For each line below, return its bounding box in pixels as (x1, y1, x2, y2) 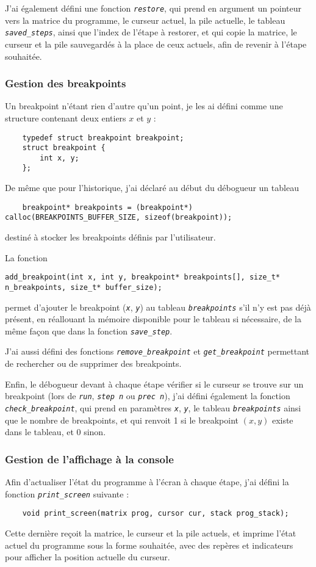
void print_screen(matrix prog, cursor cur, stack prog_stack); (22, 509, 289, 518)
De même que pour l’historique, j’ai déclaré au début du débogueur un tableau (5, 181, 299, 194)
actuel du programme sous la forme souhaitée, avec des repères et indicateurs (5, 538, 293, 551)
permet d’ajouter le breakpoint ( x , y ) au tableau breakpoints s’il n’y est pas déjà (5, 300, 311, 313)
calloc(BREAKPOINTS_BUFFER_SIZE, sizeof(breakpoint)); (5, 213, 232, 222)
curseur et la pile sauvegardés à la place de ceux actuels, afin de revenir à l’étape (5, 37, 307, 50)
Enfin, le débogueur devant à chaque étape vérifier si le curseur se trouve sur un (5, 377, 304, 390)
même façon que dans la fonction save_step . (5, 324, 173, 337)
